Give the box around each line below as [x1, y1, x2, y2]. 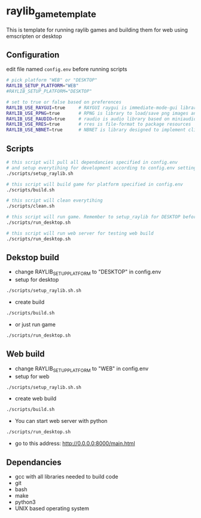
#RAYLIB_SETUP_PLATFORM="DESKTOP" [6, 89, 93, 95]
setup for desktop [14, 276, 59, 284]
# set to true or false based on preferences [6, 99, 121, 105]
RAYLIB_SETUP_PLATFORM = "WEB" [6, 83, 79, 89]
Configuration [6, 50, 60, 60]
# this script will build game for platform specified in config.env [6, 181, 184, 187]
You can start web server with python [14, 418, 108, 425]
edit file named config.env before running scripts [6, 66, 127, 73]
